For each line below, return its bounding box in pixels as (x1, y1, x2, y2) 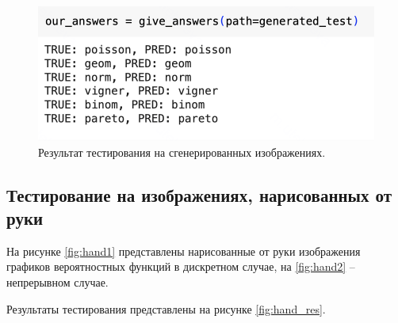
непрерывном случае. (6, 273, 109, 290)
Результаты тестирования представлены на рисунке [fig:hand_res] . (6, 300, 326, 317)
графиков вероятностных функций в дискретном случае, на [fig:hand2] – (6, 258, 355, 275)
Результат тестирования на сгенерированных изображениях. (38, 143, 326, 160)
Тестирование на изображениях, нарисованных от (6, 182, 392, 207)
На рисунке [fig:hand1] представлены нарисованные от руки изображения (6, 242, 361, 259)
